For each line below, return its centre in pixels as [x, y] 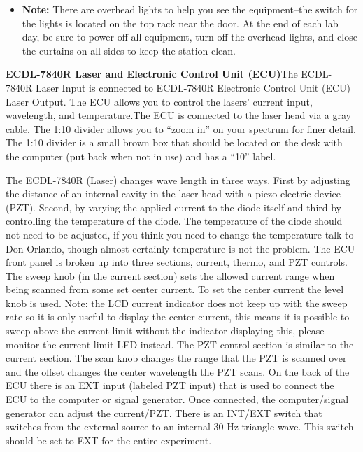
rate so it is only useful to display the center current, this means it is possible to [178, 317]
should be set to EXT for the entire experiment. [109, 440]
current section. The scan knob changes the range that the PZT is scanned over [176, 358]
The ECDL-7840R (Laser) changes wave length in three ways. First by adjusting [178, 179]
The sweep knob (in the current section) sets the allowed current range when [170, 275]
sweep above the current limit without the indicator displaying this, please [165, 331]
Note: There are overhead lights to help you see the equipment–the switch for [190, 9]
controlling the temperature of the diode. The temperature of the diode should [174, 221]
